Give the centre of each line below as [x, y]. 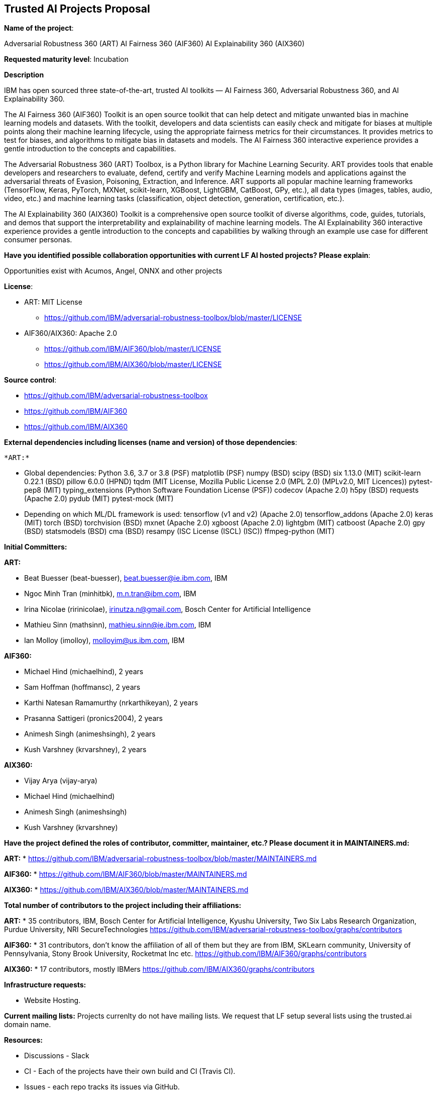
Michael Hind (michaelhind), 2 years [84, 672]
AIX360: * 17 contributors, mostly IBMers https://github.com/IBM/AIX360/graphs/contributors [159, 969]
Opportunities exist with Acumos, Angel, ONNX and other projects [113, 271]
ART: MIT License [53, 302]
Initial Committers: [36, 547]
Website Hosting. [52, 1000]
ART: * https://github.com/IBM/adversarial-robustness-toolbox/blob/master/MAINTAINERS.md [160, 859]
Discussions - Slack [57, 1056]
